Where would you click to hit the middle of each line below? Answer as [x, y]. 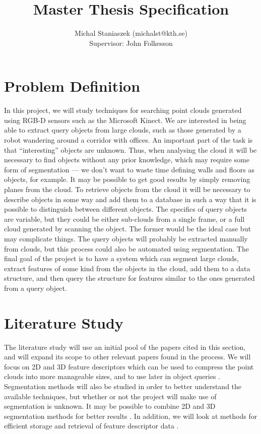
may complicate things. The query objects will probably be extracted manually [126, 238]
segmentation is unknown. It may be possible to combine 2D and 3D [110, 406]
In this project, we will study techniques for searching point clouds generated [123, 110]
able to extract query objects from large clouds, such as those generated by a [123, 130]
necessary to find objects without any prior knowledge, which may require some [127, 160]
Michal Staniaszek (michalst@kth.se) [131, 33]
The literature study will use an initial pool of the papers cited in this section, [125, 347]
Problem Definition [72, 86]
